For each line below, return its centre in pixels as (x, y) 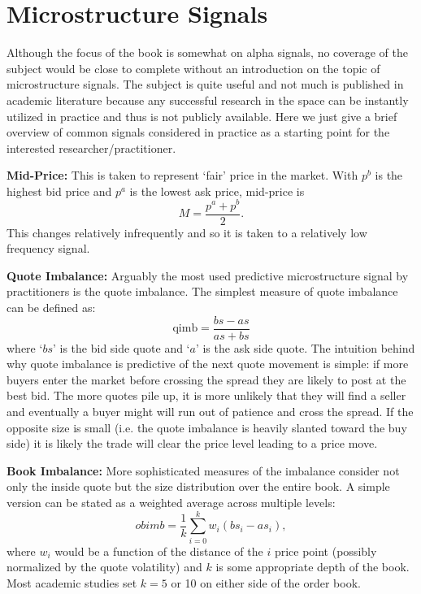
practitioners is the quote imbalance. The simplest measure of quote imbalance (202, 291)
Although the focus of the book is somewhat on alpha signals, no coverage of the (207, 52)
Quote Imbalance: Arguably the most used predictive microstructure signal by (208, 275)
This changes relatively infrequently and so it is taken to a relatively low (187, 232)
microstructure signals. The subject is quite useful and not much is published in (205, 84)
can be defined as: (51, 307)
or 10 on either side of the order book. (266, 582)
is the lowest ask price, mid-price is (217, 191)
